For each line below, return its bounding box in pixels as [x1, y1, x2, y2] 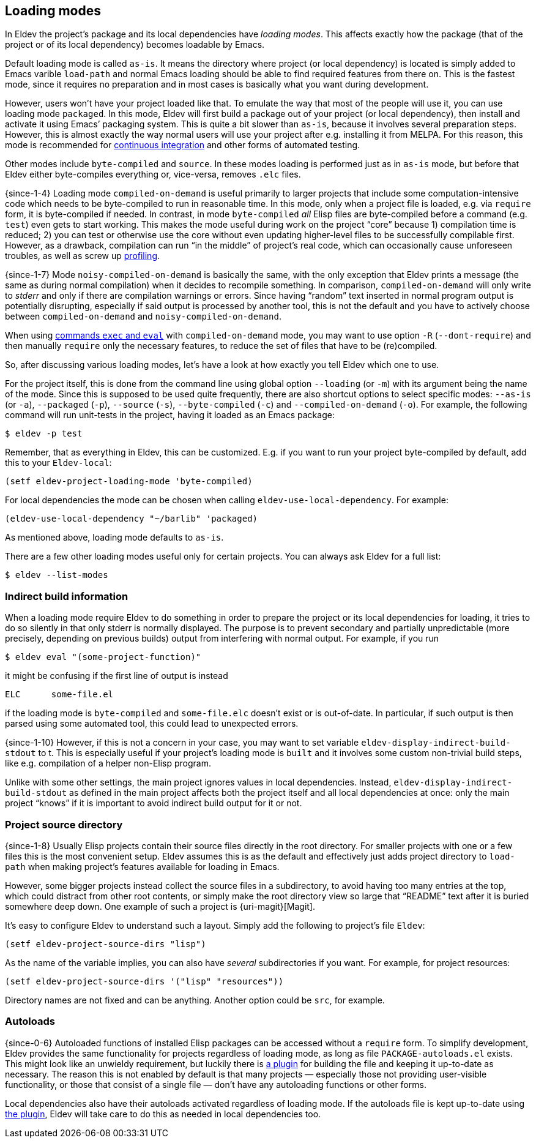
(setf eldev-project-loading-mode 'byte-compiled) [5, 476, 253, 487]
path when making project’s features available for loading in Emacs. [5, 861, 280, 872]
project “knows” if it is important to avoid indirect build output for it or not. [5, 798, 302, 809]
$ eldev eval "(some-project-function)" [5, 652, 201, 662]
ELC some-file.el [5, 689, 114, 700]
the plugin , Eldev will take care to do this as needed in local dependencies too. [5, 1108, 321, 1119]
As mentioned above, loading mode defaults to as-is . [5, 532, 224, 543]
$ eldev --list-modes [5, 570, 108, 580]
